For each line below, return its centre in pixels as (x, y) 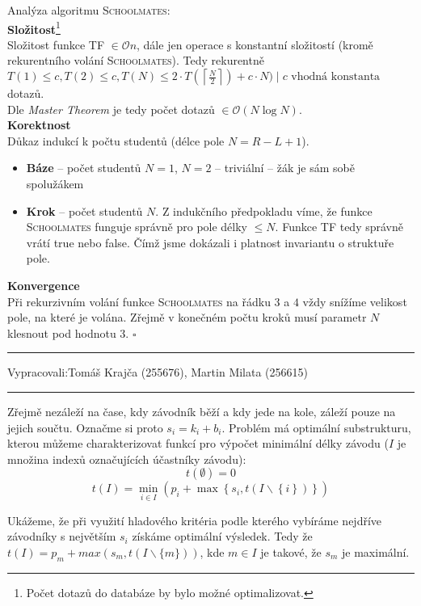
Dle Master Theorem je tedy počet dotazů (111, 109)
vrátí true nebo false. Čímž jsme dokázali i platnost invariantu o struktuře (210, 242)
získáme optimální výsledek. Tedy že (222, 536)
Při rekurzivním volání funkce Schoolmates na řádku (139, 301)
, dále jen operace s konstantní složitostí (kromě (255, 44)
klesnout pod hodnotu (62, 332)
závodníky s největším (62, 536)
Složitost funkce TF (56, 44)
